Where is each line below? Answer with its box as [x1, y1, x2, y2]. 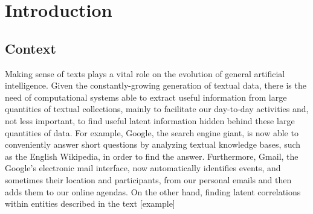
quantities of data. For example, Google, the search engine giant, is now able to [5, 126, 298, 139]
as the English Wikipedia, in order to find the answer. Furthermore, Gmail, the [5, 149, 298, 162]
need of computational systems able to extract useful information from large [5, 90, 287, 103]
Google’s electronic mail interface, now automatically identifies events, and [5, 162, 281, 174]
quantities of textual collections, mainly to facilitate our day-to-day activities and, [5, 102, 309, 115]
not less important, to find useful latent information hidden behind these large [5, 114, 295, 127]
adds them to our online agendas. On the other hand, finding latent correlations [5, 185, 301, 198]
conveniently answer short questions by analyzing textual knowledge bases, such [5, 138, 301, 151]
